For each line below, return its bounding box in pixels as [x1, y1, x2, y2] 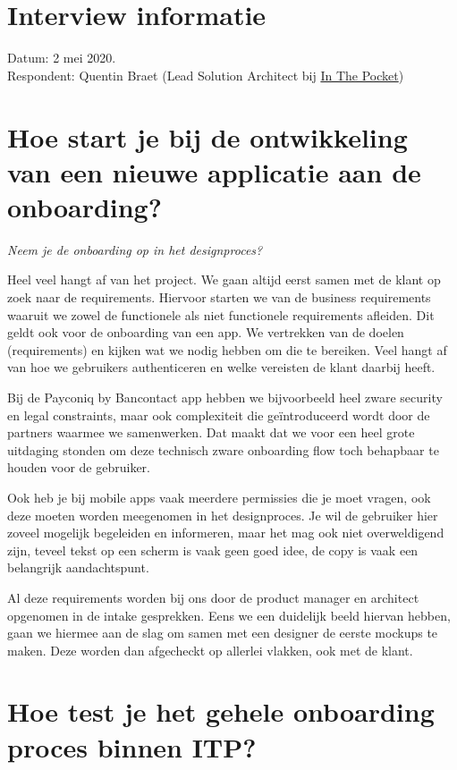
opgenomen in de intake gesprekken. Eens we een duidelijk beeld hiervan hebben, [7, 605, 451, 624]
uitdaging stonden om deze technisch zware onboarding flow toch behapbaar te [7, 440, 439, 459]
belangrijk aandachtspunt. [7, 558, 149, 577]
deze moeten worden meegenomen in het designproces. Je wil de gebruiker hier [7, 505, 438, 524]
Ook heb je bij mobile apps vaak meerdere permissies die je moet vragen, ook [7, 487, 431, 506]
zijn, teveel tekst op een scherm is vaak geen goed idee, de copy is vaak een [7, 540, 419, 559]
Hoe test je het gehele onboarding [7, 693, 435, 730]
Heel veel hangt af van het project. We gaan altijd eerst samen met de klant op [7, 270, 441, 289]
